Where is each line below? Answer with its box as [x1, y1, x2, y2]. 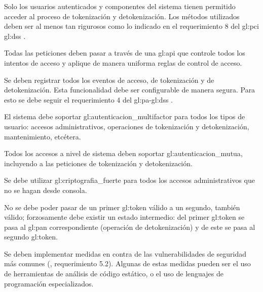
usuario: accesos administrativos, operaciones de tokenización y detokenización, [4, 121, 249, 131]
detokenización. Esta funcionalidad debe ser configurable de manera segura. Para [4, 84, 255, 95]
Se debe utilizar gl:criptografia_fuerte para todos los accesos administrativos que [4, 175, 255, 185]
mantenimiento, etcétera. [4, 131, 81, 141]
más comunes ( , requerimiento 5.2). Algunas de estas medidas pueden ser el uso [4, 258, 251, 269]
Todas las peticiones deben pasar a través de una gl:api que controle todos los [4, 47, 245, 58]
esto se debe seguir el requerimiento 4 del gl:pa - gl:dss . [4, 94, 173, 105]
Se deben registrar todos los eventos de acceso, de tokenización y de [4, 74, 214, 85]
